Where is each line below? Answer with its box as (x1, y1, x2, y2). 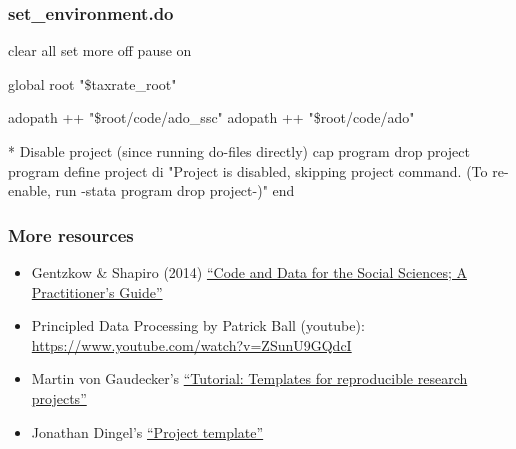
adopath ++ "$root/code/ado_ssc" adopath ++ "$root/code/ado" (8, 107, 415, 128)
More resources (8, 222, 134, 247)
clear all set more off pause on (8, 40, 192, 61)
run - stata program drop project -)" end (55, 180, 295, 201)
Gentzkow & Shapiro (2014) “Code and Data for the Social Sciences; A (31, 262, 468, 282)
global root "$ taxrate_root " (8, 73, 177, 94)
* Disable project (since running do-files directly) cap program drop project (8, 141, 470, 161)
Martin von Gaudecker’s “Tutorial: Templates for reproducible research (31, 368, 468, 389)
